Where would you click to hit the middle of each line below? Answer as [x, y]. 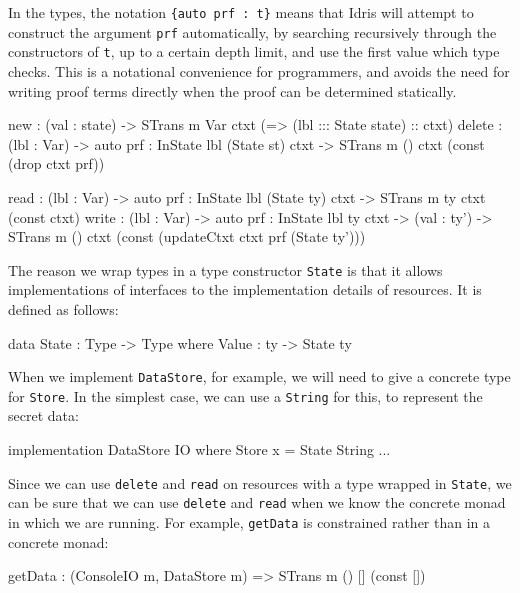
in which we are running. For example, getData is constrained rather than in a [249, 521]
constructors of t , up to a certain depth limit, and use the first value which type [254, 51]
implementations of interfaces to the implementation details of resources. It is [245, 289]
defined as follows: [63, 308]
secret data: [43, 415]
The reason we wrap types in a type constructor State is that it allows [225, 269]
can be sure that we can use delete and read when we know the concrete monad [257, 502]
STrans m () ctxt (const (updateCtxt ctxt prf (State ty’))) [187, 236]
